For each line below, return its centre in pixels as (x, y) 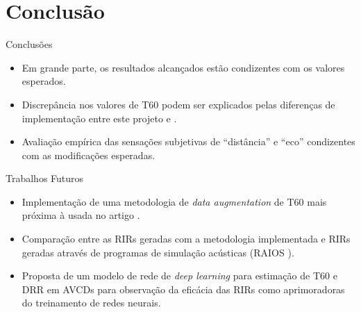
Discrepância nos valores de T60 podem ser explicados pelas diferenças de (178, 104)
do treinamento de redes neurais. (91, 303)
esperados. (44, 81)
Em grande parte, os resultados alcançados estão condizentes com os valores (183, 67)
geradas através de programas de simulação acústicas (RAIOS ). (158, 252)
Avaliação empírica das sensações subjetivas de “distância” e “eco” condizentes (188, 141)
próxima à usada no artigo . (81, 215)
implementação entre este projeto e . (99, 118)
